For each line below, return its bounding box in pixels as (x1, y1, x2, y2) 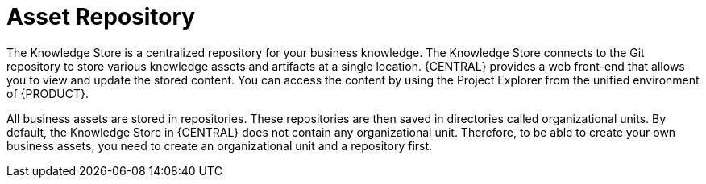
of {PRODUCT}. (6, 86, 89, 100)
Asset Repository (6, 3, 196, 31)
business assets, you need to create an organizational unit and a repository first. (6, 138, 433, 153)
